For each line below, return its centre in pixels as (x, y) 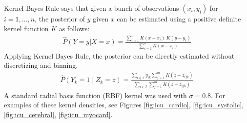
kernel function (26, 28)
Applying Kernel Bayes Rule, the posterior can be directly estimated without (119, 55)
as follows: (74, 28)
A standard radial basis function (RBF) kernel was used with (95, 95)
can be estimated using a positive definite (179, 19)
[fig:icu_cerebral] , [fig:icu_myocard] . (58, 114)
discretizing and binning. (41, 65)
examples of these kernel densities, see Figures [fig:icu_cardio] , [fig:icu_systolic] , (124, 105)
